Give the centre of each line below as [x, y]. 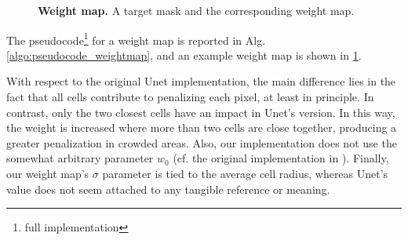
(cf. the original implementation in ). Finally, [281, 158]
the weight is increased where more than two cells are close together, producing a [202, 127]
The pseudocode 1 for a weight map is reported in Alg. [136, 38]
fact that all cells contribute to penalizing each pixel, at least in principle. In [190, 97]
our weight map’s [48, 173]
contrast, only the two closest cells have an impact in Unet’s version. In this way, [201, 112]
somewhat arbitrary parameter [80, 158]
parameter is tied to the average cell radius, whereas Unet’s [245, 173]
